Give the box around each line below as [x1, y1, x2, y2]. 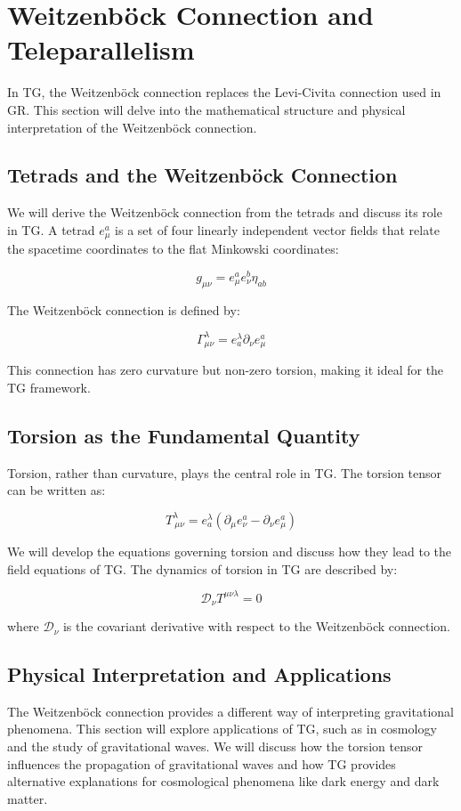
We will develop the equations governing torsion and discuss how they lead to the [7, 541, 452, 560]
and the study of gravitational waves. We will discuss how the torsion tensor [7, 737, 423, 756]
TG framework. [7, 377, 91, 396]
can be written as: [7, 481, 106, 499]
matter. [7, 789, 48, 807]
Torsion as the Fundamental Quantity [7, 421, 360, 449]
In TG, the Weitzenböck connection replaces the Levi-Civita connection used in [7, 83, 441, 101]
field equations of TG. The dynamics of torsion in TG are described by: [7, 559, 398, 578]
